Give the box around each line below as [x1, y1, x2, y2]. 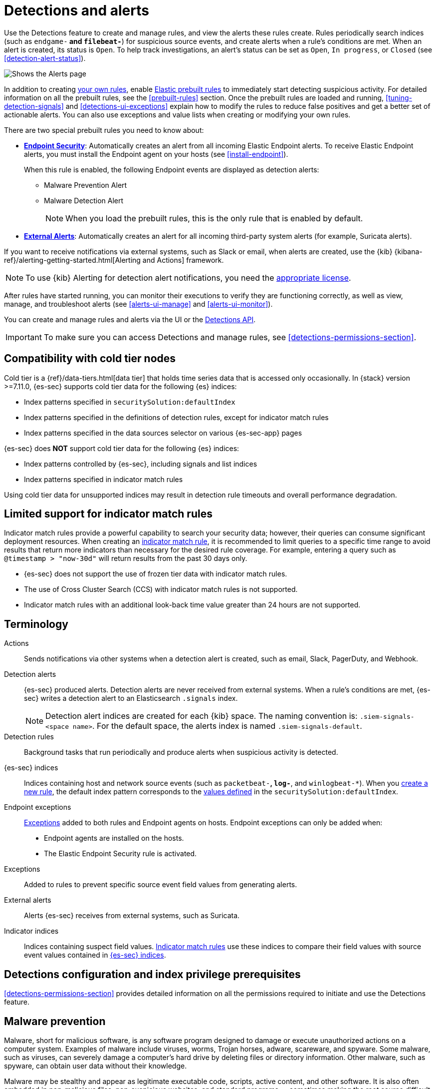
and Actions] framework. [142, 255, 224, 264]
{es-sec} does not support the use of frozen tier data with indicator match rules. [24, 569, 287, 578]
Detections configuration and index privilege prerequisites [4, 968, 301, 981]
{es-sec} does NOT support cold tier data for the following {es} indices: [4, 444, 239, 453]
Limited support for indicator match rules [4, 508, 213, 521]
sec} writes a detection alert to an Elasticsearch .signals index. [24, 694, 238, 703]
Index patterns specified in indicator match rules [24, 475, 183, 484]
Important [5, 332, 42, 342]
